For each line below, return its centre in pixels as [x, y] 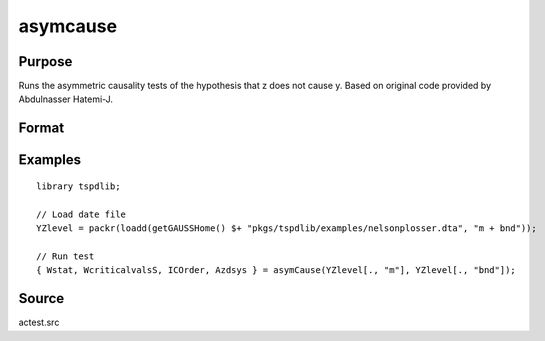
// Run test [65, 256]
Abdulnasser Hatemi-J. [66, 99]
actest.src [39, 322]
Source [41, 298]
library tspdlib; [78, 186]
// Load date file [81, 214]
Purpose [45, 61]
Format [41, 128]
